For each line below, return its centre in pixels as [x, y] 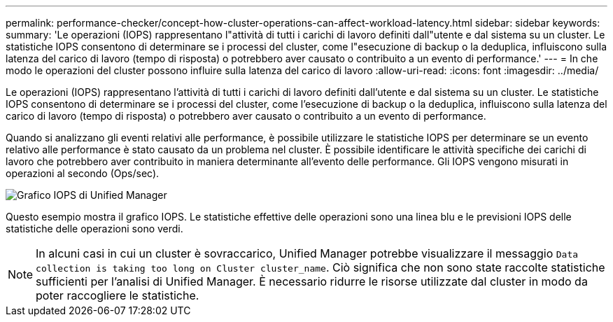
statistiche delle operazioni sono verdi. [94, 229]
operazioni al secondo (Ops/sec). [83, 173]
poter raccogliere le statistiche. [118, 295]
